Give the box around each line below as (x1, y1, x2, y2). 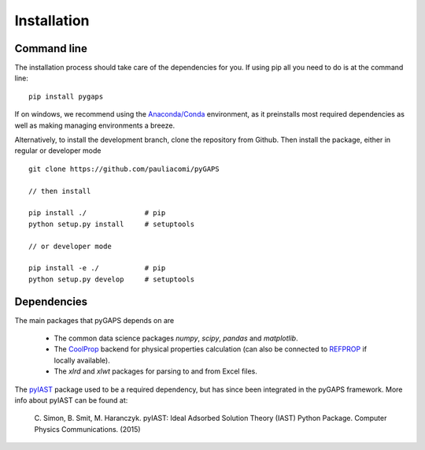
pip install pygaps (28, 91, 104, 101)
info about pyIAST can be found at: (14, 395, 128, 405)
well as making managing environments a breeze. (14, 121, 176, 130)
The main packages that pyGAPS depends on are (14, 315, 175, 325)
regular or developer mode (14, 146, 102, 155)
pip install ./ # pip (28, 209, 166, 218)
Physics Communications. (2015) (34, 424, 141, 433)
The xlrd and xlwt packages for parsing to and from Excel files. (54, 366, 257, 376)
